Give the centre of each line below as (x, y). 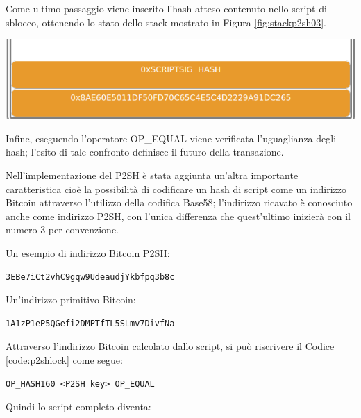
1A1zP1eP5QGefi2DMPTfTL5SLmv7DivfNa (90, 323)
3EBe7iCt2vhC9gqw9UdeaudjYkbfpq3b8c (90, 277)
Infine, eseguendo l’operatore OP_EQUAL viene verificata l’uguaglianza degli (171, 138)
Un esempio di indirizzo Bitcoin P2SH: (88, 252)
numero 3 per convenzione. (62, 229)
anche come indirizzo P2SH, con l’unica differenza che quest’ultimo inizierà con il (178, 216)
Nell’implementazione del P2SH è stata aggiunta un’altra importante (152, 175)
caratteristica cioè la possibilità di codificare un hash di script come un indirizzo (176, 189)
